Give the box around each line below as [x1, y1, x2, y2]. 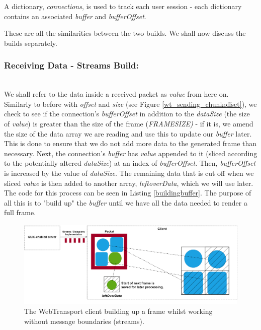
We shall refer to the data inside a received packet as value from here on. [4, 89, 229, 99]
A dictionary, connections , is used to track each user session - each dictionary [4, 1, 242, 11]
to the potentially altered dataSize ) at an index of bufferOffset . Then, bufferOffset [4, 158, 256, 168]
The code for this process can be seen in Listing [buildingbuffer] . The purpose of [4, 187, 251, 198]
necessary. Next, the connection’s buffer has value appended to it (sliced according [4, 148, 257, 158]
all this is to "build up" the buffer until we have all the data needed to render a [4, 197, 247, 208]
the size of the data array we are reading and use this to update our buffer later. [4, 128, 252, 139]
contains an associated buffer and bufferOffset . [4, 11, 146, 21]
